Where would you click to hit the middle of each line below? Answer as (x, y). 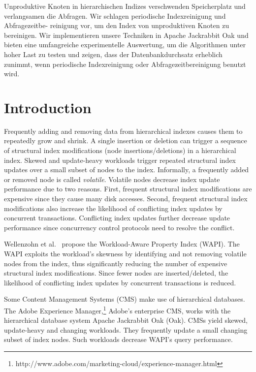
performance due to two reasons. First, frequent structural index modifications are (128, 189)
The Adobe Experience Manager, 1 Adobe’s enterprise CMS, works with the (117, 310)
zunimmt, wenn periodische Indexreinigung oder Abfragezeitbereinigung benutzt (125, 64)
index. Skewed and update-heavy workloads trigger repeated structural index (120, 160)
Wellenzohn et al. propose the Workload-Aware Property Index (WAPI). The (122, 244)
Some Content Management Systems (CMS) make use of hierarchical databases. (125, 299)
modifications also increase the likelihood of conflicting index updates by (113, 208)
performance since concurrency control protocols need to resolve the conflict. (119, 227)
